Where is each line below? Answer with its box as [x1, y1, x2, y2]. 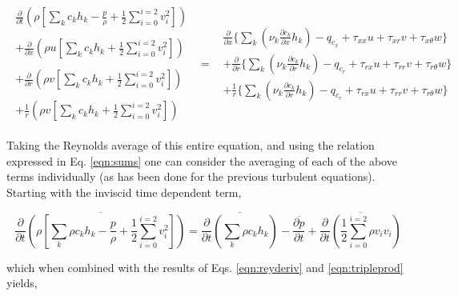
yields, [6, 274, 38, 291]
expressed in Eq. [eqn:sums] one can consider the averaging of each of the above [6, 152, 397, 169]
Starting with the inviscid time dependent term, [6, 184, 242, 201]
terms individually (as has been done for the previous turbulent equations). [6, 168, 376, 185]
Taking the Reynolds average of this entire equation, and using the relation [6, 137, 375, 154]
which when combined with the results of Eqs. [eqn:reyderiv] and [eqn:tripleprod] [6, 258, 404, 275]
